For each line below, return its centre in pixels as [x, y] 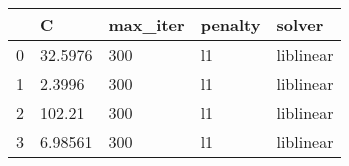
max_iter [146, 24]
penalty [230, 24]
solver [300, 24]
